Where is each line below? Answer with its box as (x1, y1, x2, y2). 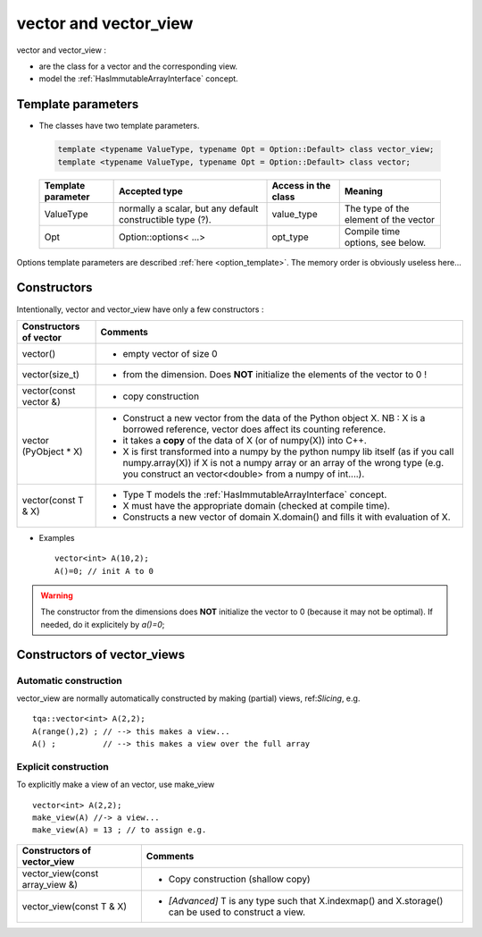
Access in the (271, 179, 331, 191)
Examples (38, 532, 75, 543)
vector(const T (21, 494, 84, 506)
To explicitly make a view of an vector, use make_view (16, 779, 215, 790)
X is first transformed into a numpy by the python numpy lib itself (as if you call (122, 445, 454, 458)
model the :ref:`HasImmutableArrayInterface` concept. (38, 73, 238, 84)
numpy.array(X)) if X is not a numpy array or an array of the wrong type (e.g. (122, 456, 445, 468)
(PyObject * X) (21, 445, 84, 458)
